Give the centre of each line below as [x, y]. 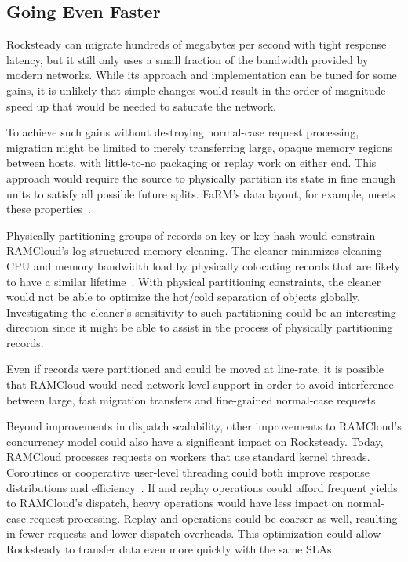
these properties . [49, 209]
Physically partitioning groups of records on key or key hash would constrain [191, 235]
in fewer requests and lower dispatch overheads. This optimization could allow [194, 533]
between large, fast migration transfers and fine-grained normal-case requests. [193, 399]
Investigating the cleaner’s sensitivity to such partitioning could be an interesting [201, 312]
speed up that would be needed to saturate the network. [142, 105]
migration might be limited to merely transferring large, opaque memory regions [200, 147]
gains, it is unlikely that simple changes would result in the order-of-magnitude [196, 90]
